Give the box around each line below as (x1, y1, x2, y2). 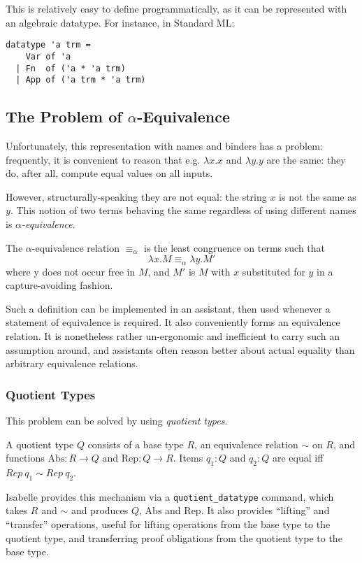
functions (6, 450, 45, 465)
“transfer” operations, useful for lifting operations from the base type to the (6, 517, 331, 532)
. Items (173, 450, 203, 465)
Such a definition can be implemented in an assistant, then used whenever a (6, 301, 331, 315)
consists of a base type (87, 436, 184, 451)
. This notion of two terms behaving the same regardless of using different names (10, 203, 356, 218)
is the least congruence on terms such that (144, 240, 326, 255)
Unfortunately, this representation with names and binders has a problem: (6, 138, 323, 153)
